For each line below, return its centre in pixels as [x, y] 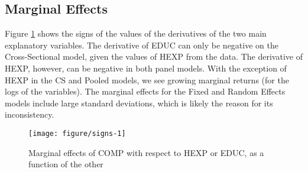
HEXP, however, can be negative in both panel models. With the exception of [146, 68]
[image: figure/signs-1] [77, 133]
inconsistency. [30, 114]
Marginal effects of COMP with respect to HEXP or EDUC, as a [146, 152]
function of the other [66, 164]
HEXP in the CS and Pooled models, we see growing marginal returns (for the [147, 79]
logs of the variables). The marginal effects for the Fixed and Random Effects [145, 91]
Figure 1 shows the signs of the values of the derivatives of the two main [136, 33]
